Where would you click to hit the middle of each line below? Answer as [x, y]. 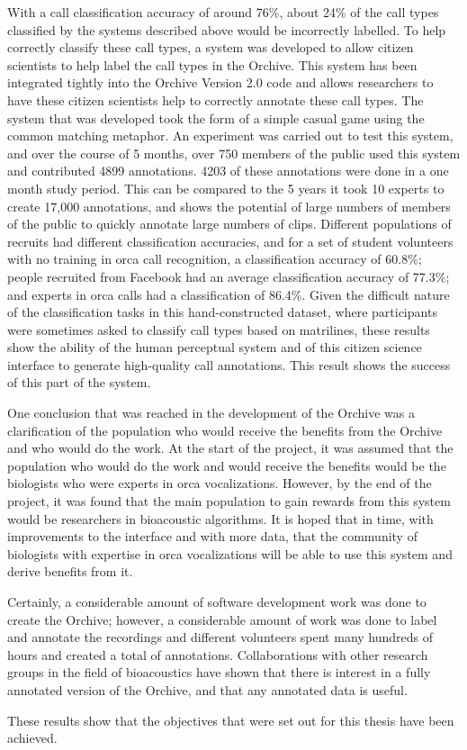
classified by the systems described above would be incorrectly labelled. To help [227, 29]
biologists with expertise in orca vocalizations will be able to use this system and [230, 553]
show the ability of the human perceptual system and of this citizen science [215, 347]
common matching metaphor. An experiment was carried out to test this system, [230, 136]
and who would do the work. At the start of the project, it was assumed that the [230, 448]
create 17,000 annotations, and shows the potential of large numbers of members [229, 206]
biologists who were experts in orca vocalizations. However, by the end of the [220, 483]
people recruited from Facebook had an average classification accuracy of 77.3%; [229, 276]
